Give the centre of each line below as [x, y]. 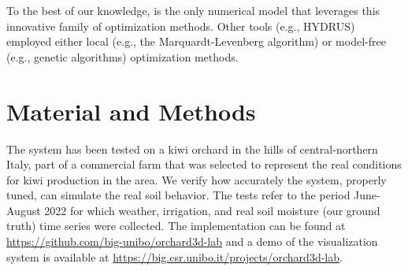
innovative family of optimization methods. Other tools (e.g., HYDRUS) [181, 26]
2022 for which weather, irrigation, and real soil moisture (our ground [212, 210]
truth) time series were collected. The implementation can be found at [176, 226]
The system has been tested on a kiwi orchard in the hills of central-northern [192, 148]
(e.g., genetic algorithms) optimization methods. [122, 56]
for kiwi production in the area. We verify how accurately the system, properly [197, 179]
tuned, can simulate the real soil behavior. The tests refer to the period [178, 195]
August [24, 210]
